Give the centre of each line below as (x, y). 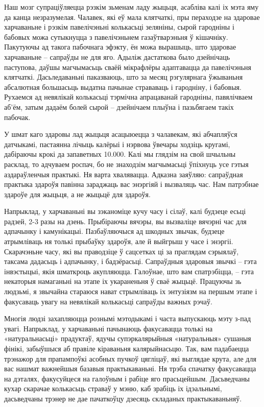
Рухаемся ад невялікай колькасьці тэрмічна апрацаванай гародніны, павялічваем (128, 97)
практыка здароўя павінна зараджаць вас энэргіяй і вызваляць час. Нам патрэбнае (131, 184)
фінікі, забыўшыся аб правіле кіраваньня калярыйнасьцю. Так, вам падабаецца (127, 348)
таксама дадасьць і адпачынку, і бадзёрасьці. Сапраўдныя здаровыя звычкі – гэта (130, 261)
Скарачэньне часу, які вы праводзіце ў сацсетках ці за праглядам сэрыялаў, (122, 251)
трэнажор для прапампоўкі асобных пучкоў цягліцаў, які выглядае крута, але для (130, 358)
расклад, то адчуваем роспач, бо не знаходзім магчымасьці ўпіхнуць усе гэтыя (126, 164)
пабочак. (17, 117)
